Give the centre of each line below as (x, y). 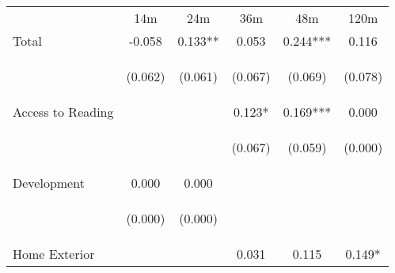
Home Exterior (54, 254)
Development (49, 183)
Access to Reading (63, 112)
